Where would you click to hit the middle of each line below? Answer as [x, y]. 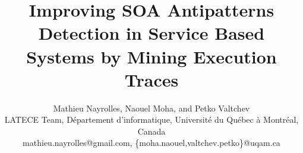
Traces [151, 79]
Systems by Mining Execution [151, 56]
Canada [151, 131]
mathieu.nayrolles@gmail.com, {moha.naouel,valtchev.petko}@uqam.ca [151, 143]
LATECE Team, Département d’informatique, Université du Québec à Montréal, [151, 119]
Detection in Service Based [151, 33]
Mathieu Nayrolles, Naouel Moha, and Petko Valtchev [151, 108]
